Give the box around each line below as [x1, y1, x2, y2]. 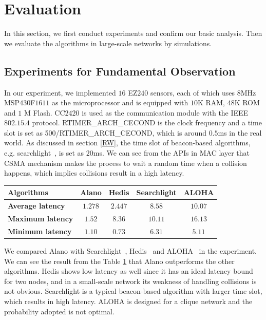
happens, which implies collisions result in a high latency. [4, 167, 184, 178]
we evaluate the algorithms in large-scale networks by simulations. [4, 37, 212, 48]
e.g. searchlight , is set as [4, 147, 84, 158]
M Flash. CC [24, 107, 65, 118]
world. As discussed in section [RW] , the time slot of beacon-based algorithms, [4, 137, 251, 148]
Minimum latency [8, 225, 72, 236]
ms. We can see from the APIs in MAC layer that [93, 147, 250, 158]
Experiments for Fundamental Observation [4, 63, 236, 79]
